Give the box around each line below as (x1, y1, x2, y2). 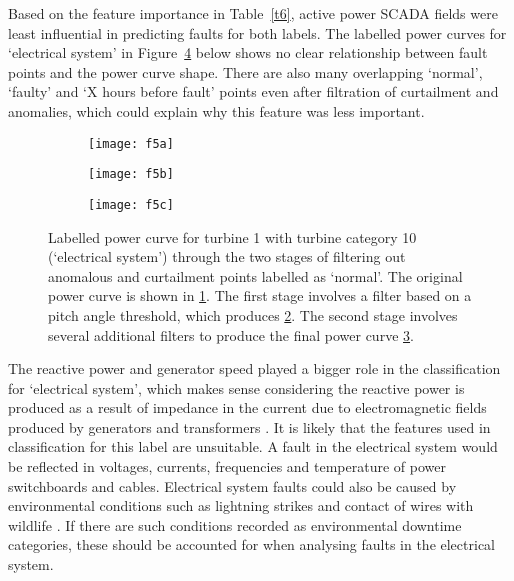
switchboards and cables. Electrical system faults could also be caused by (8, 475, 457, 496)
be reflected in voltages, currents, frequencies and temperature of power (8, 456, 446, 477)
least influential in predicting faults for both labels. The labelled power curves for (8, 22, 507, 43)
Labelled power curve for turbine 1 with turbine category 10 (48, 226, 417, 247)
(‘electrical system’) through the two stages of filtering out (48, 246, 406, 267)
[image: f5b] (88, 167, 174, 182)
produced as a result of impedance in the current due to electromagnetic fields (8, 397, 487, 418)
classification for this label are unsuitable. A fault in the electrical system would (8, 436, 498, 457)
